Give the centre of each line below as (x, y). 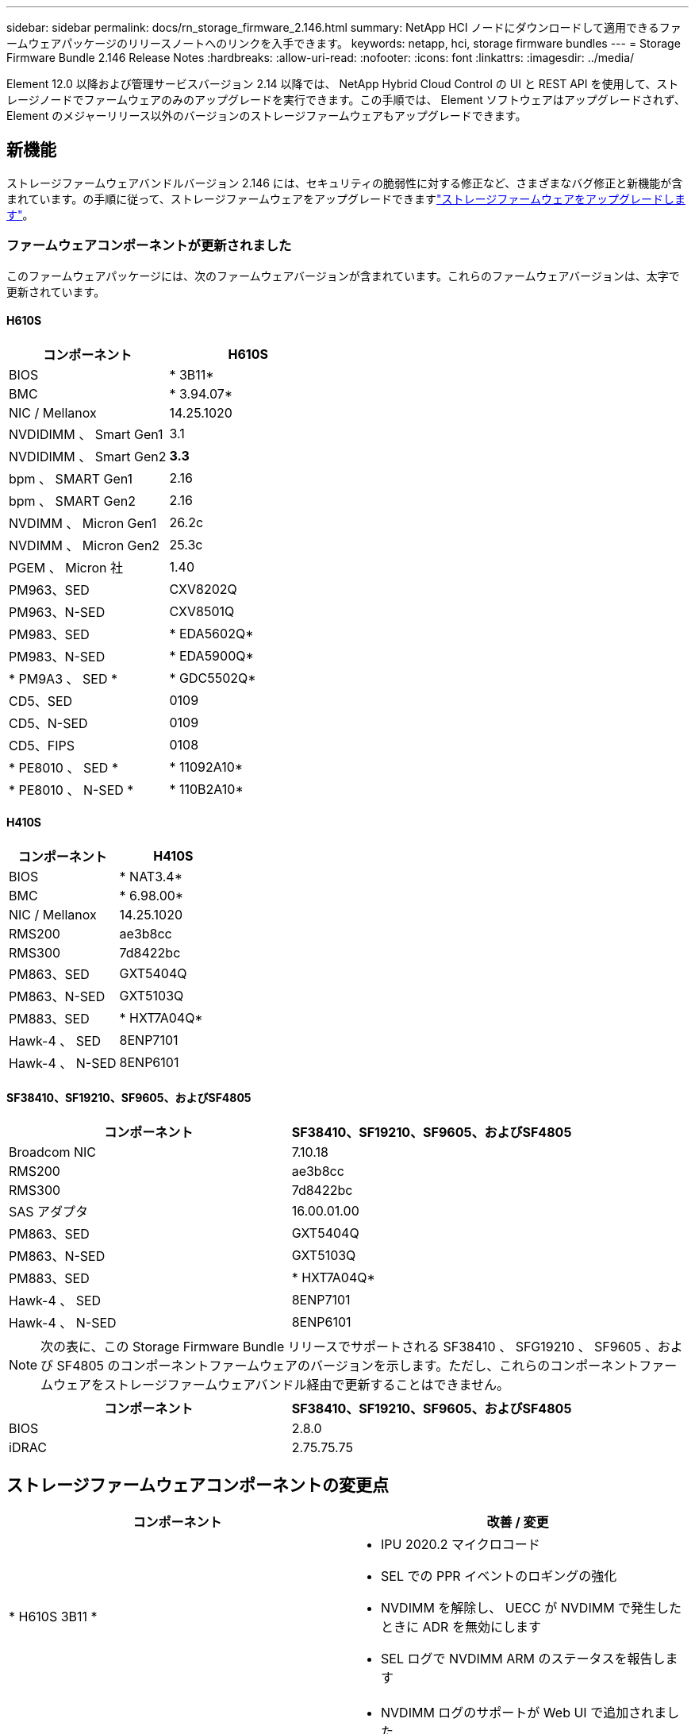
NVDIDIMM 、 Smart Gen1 (86, 434)
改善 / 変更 (518, 1522)
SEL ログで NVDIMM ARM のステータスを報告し (523, 1659)
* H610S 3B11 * (53, 1617)
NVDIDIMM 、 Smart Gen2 (88, 456)
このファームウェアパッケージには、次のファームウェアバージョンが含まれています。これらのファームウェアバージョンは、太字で (343, 276)
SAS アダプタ (49, 1212)
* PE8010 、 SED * (63, 767)
